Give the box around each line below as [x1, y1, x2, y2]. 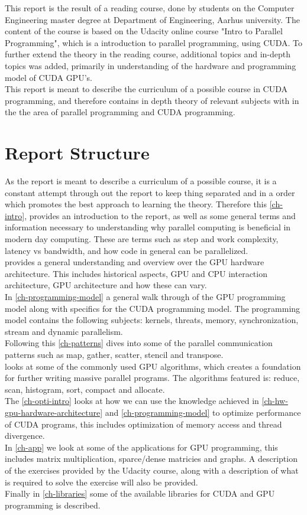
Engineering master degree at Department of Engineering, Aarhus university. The [5, 13, 300, 25]
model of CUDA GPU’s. [5, 71, 92, 83]
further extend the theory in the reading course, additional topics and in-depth [5, 48, 291, 60]
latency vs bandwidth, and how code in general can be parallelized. [5, 244, 248, 256]
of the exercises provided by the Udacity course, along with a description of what [5, 464, 299, 476]
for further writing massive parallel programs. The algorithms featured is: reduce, [5, 371, 300, 384]
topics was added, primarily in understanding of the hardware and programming [5, 59, 296, 71]
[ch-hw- [261, 395, 288, 407]
